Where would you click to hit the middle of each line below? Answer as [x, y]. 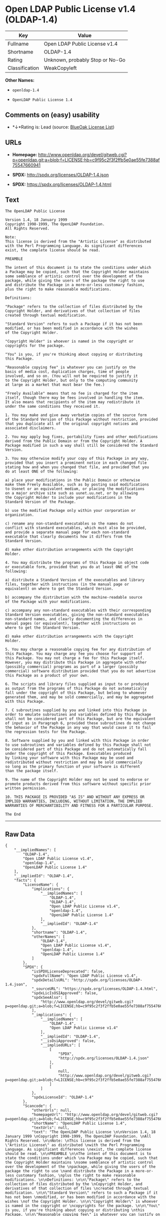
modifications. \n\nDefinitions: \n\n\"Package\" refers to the [73, 1180]
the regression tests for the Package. [46, 732]
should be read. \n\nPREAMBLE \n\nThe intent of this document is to [78, 1154]
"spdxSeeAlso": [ [49, 998]
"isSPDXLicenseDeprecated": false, [68, 972]
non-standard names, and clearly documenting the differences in [74, 619]
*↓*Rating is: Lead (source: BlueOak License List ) [63, 127]
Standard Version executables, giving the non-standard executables [77, 615]
